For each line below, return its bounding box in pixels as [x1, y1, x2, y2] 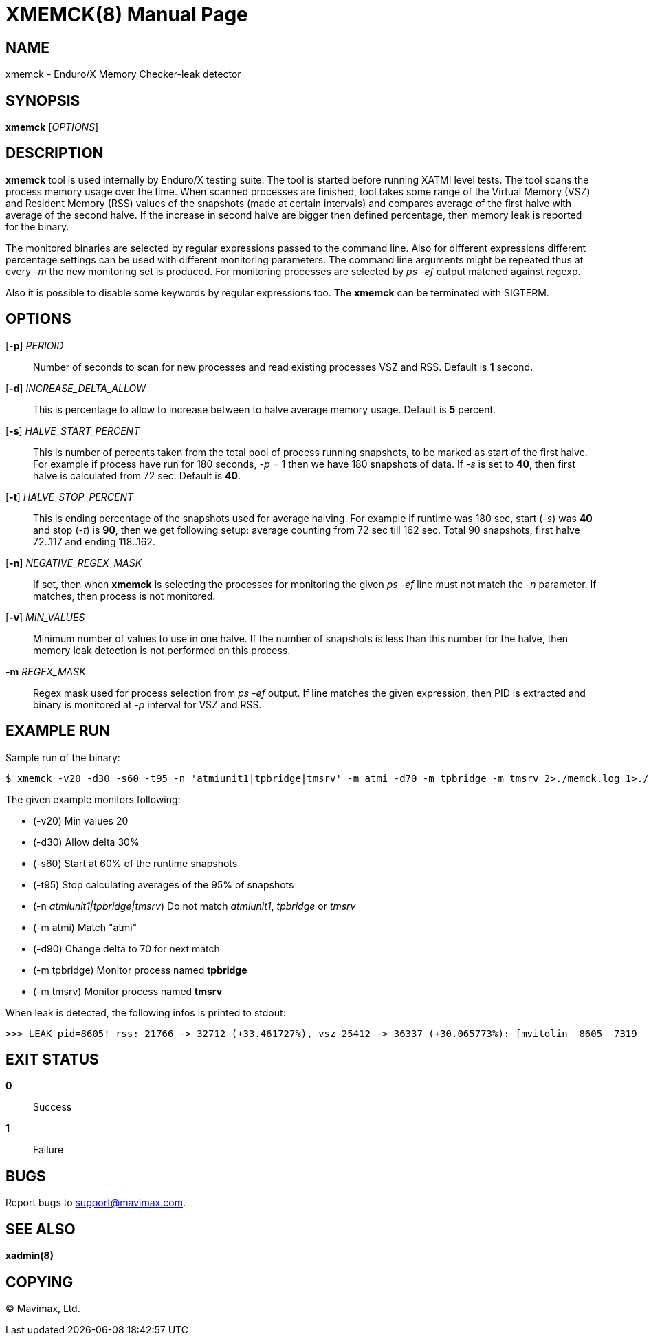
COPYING [5, 1273, 74, 1291]
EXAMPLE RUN [5, 722, 110, 740]
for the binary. [5, 220, 69, 232]
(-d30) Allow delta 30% [33, 836, 140, 848]
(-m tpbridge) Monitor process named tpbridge [33, 963, 247, 976]
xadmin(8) [5, 1250, 54, 1262]
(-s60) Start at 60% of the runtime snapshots [33, 857, 238, 869]
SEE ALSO [5, 1220, 76, 1238]
